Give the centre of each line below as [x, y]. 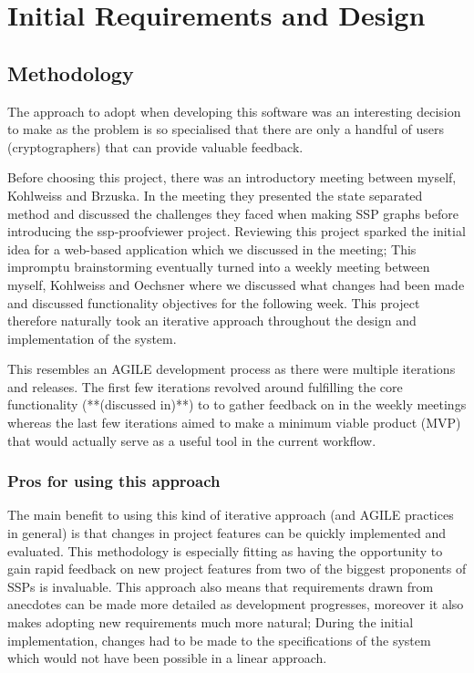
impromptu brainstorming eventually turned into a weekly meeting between [219, 267]
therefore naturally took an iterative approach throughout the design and [212, 321]
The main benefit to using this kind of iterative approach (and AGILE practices [231, 515]
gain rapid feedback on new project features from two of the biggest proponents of [237, 569]
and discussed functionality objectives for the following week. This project [214, 302]
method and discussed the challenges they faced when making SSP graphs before [233, 213]
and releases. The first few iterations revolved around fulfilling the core [205, 386]
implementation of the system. [92, 338]
